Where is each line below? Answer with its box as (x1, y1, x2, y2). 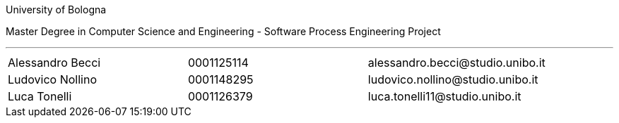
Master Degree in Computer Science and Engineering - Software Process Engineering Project (6, 25, 441, 37)
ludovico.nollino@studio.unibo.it (367, 72, 538, 86)
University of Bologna (6, 4, 107, 15)
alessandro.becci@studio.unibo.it (367, 56, 546, 70)
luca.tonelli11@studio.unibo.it (367, 89, 521, 103)
